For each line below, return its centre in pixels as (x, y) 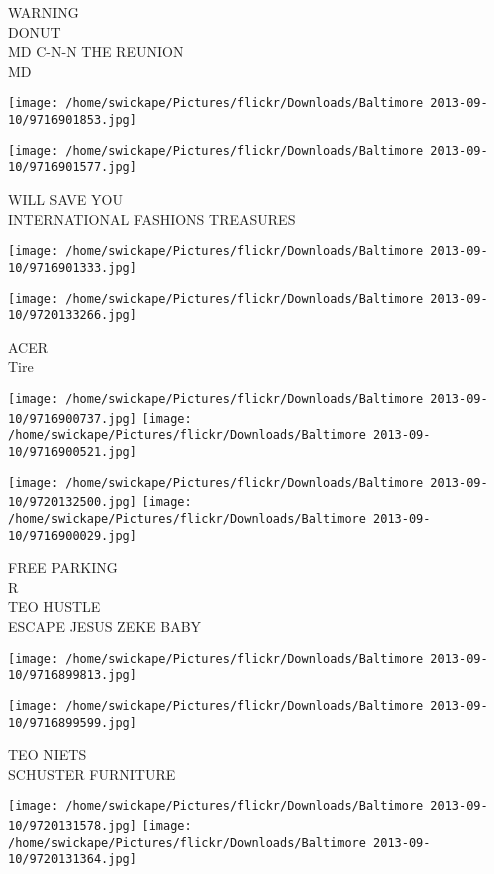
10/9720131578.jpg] (72, 826)
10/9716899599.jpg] (72, 722)
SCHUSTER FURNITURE (92, 773)
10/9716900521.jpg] (72, 451)
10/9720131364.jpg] (72, 859)
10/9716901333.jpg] (72, 267)
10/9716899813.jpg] (72, 675)
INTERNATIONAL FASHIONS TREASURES (152, 218)
